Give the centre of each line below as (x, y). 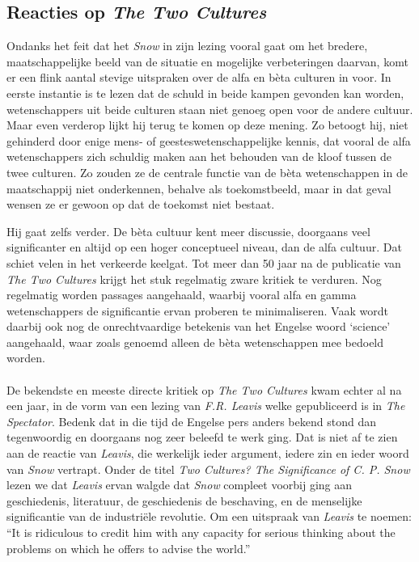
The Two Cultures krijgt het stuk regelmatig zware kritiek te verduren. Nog (194, 279)
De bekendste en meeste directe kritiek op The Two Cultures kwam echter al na (204, 389)
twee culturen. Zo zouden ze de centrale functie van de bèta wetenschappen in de (207, 172)
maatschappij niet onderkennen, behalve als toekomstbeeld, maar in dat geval (199, 188)
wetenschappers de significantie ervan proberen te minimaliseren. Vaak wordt (197, 310)
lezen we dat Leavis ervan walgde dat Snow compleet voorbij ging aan (180, 485)
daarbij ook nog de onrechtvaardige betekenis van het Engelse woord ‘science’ (199, 326)
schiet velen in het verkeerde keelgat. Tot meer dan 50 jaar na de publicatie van (204, 262)
